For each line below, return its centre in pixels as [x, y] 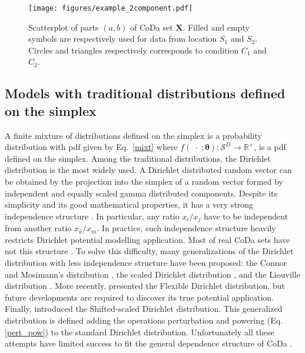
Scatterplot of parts [64, 27]
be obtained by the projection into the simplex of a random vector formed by [144, 181]
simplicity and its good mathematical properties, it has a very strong [129, 204]
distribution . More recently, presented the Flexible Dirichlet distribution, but [145, 286]
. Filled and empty [216, 27]
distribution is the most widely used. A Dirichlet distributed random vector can [148, 170]
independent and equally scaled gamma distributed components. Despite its [141, 193]
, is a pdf [270, 147]
